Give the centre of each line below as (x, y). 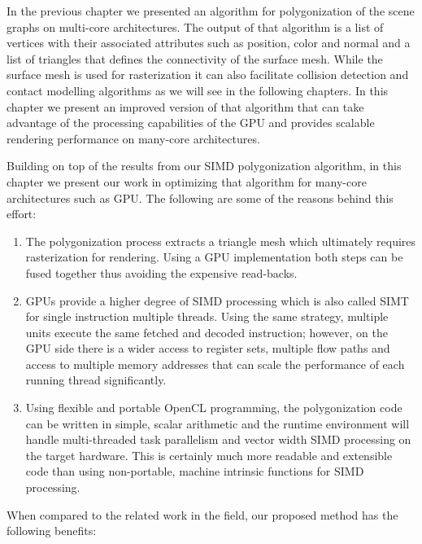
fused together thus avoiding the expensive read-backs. (161, 272)
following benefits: (52, 531)
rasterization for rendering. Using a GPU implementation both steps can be (214, 257)
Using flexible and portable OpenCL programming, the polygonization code (214, 408)
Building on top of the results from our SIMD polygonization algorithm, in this (204, 166)
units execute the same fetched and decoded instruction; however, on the (207, 332)
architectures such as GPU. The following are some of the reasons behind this (200, 197)
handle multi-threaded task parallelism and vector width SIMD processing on (218, 439)
